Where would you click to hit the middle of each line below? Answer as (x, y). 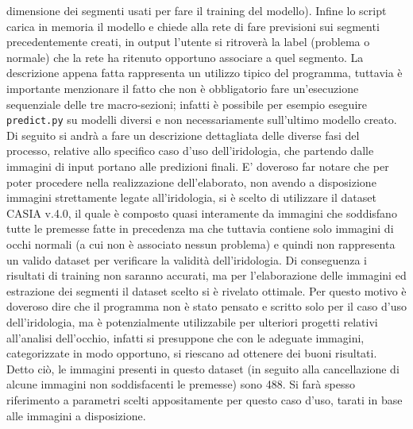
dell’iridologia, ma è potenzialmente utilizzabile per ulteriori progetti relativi (192, 321)
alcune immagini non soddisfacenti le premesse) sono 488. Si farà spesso (181, 384)
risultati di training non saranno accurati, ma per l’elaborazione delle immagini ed (206, 275)
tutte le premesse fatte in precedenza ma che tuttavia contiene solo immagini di (200, 228)
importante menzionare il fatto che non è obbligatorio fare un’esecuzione (183, 88)
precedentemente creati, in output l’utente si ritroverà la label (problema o (188, 42)
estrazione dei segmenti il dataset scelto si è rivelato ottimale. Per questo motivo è (206, 290)
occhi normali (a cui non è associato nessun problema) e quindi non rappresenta (201, 243)
